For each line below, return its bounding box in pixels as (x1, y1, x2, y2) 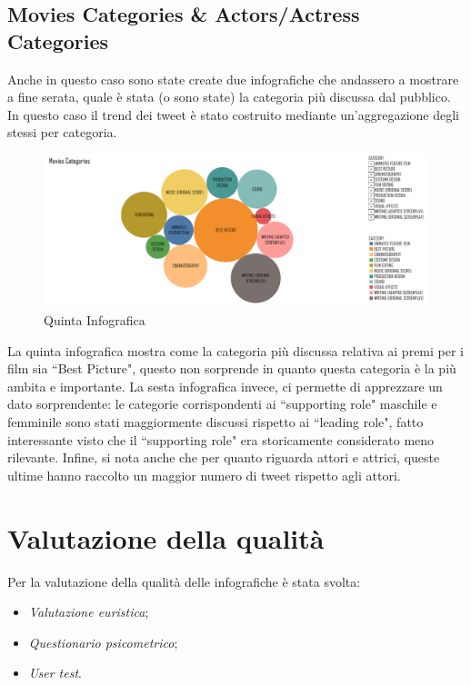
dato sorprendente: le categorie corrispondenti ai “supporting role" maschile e (7, 394, 437, 413)
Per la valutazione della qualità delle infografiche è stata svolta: (7, 571, 361, 591)
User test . (28, 663, 82, 682)
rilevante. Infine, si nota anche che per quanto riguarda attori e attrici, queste (7, 448, 440, 467)
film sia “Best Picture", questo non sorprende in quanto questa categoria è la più (7, 359, 456, 378)
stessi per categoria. (7, 123, 117, 142)
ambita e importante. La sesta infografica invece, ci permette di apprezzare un (7, 376, 443, 395)
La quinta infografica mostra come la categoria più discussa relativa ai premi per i (7, 341, 464, 360)
